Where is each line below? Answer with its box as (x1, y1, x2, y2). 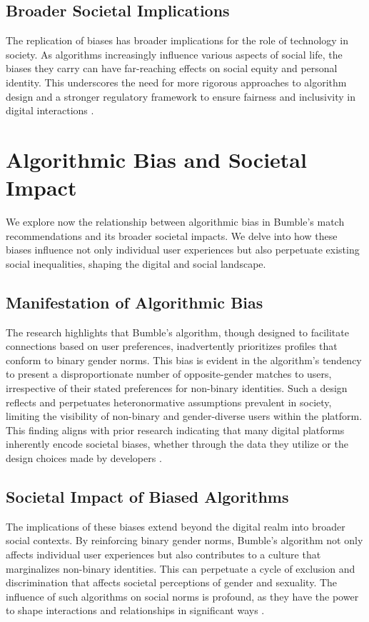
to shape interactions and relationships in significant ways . (6, 603, 265, 618)
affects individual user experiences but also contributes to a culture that (6, 546, 321, 561)
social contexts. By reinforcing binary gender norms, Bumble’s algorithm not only (6, 533, 363, 548)
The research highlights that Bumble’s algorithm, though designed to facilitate (6, 324, 349, 339)
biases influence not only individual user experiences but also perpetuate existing (6, 242, 360, 257)
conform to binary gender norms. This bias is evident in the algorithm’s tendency (6, 352, 362, 367)
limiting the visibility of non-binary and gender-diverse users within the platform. (6, 408, 363, 423)
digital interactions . (6, 103, 94, 118)
